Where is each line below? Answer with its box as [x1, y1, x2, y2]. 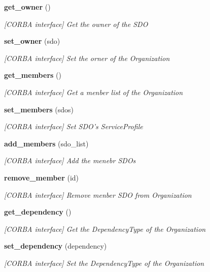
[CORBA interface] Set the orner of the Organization [4, 52, 170, 63]
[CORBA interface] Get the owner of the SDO [4, 18, 148, 29]
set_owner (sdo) [4, 36, 60, 46]
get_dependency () [4, 206, 72, 217]
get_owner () [4, 2, 51, 12]
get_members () [4, 70, 61, 80]
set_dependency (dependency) [4, 240, 107, 251]
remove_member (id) [4, 172, 79, 183]
